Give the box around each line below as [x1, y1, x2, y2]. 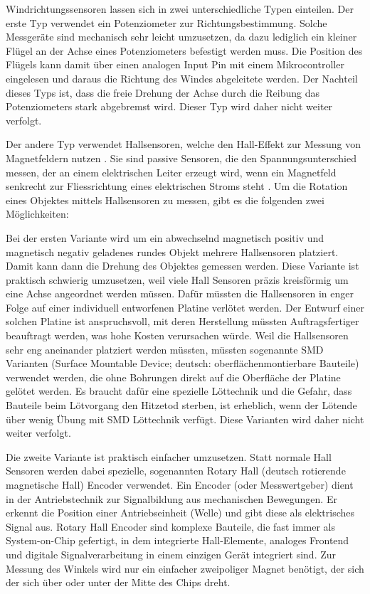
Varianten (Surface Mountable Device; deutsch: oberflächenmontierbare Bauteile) [6, 356, 359, 371]
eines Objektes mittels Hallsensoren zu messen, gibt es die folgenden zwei [6, 192, 324, 207]
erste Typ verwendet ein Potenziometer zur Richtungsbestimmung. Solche [6, 15, 327, 30]
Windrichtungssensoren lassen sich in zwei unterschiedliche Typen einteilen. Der [6, 1, 354, 16]
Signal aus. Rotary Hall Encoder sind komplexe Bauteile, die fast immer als [6, 519, 336, 534]
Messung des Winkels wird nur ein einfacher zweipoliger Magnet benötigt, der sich [6, 561, 364, 576]
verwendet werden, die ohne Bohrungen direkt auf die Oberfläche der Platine [6, 369, 341, 384]
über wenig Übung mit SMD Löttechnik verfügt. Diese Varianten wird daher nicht [6, 411, 364, 426]
